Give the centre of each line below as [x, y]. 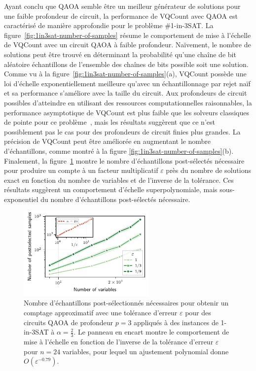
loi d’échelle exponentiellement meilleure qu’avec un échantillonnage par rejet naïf [127, 83]
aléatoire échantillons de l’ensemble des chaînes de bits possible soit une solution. [126, 64]
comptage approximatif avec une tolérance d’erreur [101, 312]
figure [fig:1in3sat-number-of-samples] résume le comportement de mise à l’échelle [128, 35]
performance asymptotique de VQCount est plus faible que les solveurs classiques [127, 112]
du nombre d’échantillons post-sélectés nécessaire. [115, 199]
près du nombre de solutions [208, 170]
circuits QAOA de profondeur [69, 322]
